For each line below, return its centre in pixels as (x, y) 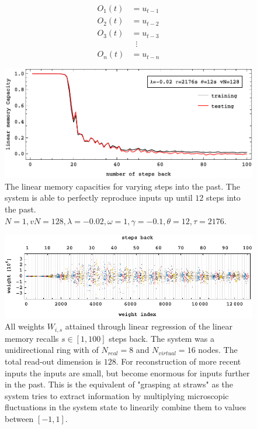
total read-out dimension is (53, 361)
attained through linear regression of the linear (149, 326)
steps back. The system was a (162, 338)
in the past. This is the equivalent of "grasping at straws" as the (119, 384)
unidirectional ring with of (52, 350)
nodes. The (218, 350)
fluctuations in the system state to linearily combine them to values (126, 407)
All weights (25, 326)
